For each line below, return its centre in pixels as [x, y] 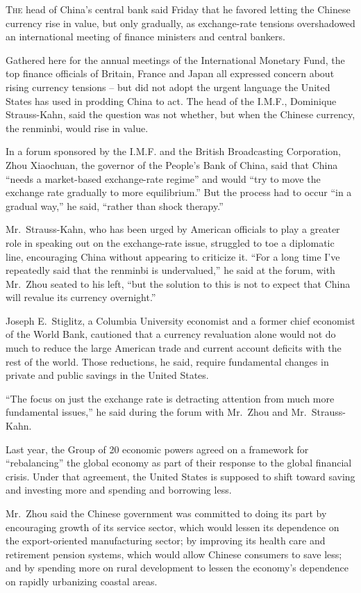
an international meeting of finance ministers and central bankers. [145, 36]
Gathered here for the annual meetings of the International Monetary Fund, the [175, 59]
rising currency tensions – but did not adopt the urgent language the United [168, 87]
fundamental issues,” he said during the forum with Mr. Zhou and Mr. [156, 412]
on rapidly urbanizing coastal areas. [82, 581]
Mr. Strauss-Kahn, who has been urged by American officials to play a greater [173, 229]
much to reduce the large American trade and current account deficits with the [174, 348]
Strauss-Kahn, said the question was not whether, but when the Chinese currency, [180, 114]
